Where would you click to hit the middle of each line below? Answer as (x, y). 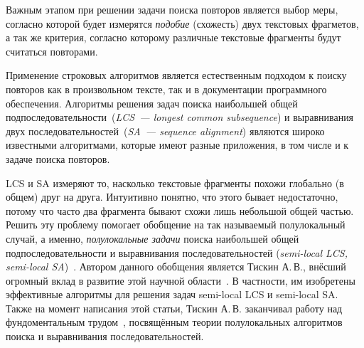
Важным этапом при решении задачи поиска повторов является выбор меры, (172, 9)
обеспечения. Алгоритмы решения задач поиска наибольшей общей (152, 103)
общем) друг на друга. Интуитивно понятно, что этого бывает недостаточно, (172, 197)
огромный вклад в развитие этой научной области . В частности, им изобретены (181, 280)
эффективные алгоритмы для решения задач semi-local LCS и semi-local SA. (172, 294)
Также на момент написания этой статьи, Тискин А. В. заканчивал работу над (174, 308)
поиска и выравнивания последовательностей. (105, 336)
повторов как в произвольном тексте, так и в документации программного (166, 89)
